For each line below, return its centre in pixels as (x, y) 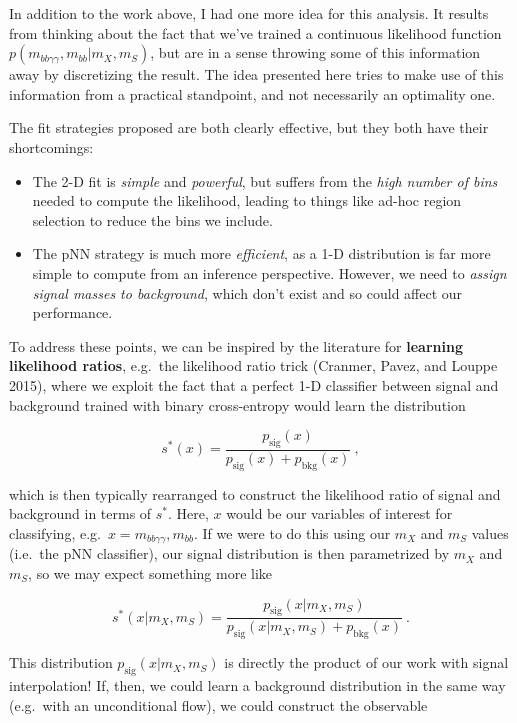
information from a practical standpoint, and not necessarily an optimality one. (252, 93)
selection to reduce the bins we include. (152, 219)
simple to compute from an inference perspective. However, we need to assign (269, 272)
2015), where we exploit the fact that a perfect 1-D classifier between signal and (254, 384)
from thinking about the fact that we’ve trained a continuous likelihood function (255, 32)
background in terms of (80, 513)
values (490, 532)
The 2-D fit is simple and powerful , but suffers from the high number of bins (265, 180)
